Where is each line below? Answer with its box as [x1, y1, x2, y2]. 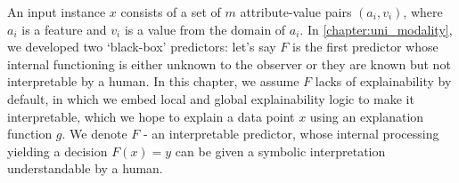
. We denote [61, 124, 127, 143]
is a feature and [21, 20, 107, 38]
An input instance [7, 3, 106, 20]
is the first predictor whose [292, 37, 439, 56]
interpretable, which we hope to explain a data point [7, 107, 295, 125]
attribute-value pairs [240, 3, 352, 20]
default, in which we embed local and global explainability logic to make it [7, 89, 414, 107]
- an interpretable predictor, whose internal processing [143, 124, 439, 143]
